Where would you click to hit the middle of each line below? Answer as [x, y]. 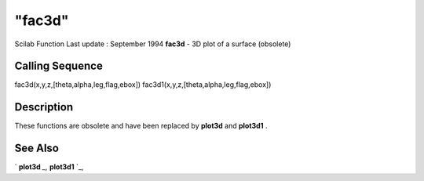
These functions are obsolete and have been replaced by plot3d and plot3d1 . [141, 126]
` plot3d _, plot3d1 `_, [49, 167]
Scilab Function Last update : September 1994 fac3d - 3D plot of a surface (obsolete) [153, 44]
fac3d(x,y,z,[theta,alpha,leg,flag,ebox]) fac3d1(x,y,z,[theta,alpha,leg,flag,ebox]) [143, 85]
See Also [37, 148]
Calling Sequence [59, 66]
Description [44, 107]
